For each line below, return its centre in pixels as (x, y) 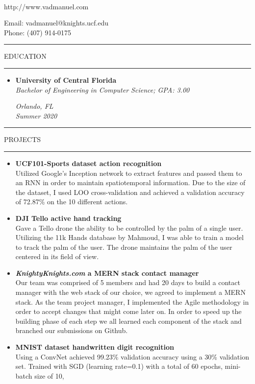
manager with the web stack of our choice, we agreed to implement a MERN (130, 292)
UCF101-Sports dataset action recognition (89, 163)
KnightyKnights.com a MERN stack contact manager (107, 273)
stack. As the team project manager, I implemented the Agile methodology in (132, 301)
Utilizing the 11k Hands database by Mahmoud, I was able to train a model (129, 237)
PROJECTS (23, 139)
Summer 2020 (36, 115)
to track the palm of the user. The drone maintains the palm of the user (124, 247)
